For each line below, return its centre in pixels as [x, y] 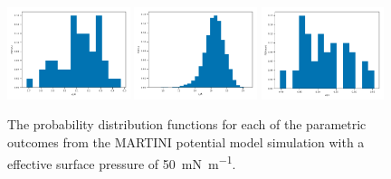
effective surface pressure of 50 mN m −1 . [122, 162]
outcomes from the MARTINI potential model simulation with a [186, 141]
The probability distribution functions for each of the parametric [187, 124]
